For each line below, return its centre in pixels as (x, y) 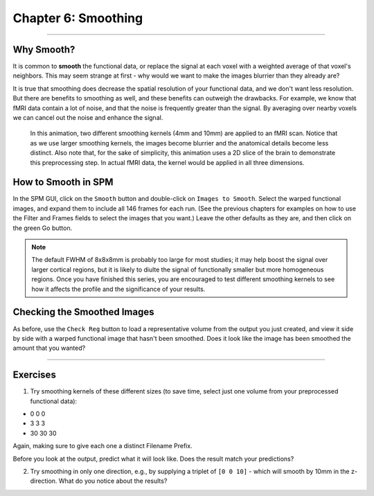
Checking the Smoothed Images (83, 312)
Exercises (35, 375)
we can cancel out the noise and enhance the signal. (88, 118)
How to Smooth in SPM (63, 183)
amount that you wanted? (49, 348)
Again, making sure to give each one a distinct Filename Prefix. (103, 446)
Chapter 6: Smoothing (78, 18)
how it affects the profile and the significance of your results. (118, 289)
